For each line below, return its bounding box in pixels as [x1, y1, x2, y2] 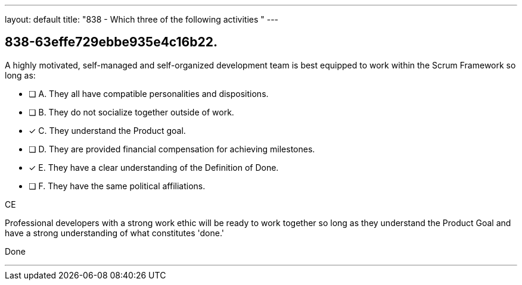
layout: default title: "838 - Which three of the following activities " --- [5, 14, 279, 24]
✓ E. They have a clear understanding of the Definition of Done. [29, 162, 279, 173]
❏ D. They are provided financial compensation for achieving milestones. [29, 143, 315, 154]
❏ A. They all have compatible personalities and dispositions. [29, 88, 269, 99]
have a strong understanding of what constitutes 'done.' [5, 227, 225, 238]
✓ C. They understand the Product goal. [29, 125, 186, 136]
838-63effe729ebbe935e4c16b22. [5, 35, 218, 50]
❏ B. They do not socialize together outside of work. [29, 107, 234, 117]
